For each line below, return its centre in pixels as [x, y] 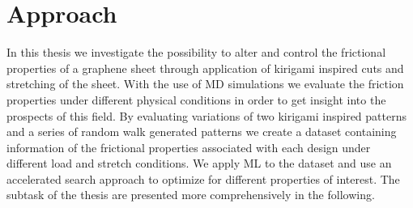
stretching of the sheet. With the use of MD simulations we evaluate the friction [205, 84]
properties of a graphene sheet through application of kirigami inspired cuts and [205, 68]
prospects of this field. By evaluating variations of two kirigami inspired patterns [206, 115]
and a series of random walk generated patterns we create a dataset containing [202, 132]
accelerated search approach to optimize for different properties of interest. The [203, 178]
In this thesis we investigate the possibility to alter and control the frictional [196, 52]
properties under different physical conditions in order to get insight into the [196, 99]
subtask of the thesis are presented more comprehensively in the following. [191, 195]
